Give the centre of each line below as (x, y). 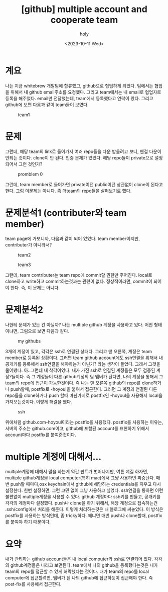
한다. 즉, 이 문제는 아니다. (35, 287)
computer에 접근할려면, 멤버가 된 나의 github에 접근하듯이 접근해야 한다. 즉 (79, 578)
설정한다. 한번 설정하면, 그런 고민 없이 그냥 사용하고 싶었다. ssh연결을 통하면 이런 (84, 490)
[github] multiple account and (84, 9)
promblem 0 (30, 174)
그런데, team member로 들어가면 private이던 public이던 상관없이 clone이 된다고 (84, 184)
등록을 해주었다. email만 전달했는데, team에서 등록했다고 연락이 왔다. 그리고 (79, 98)
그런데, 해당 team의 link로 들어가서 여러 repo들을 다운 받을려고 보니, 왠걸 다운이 (83, 151)
